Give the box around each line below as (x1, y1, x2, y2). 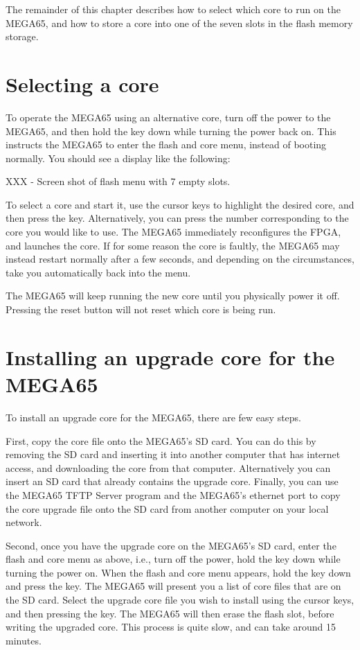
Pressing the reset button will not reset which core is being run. (6, 302, 276, 317)
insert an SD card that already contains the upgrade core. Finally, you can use (6, 474, 339, 489)
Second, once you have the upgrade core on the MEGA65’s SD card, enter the (6, 538, 336, 552)
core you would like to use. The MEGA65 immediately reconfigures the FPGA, (6, 225, 341, 239)
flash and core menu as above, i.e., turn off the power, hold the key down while (6, 552, 341, 566)
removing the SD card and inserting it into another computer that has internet (6, 447, 341, 462)
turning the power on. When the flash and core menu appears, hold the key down (6, 565, 351, 579)
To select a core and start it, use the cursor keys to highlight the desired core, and (6, 197, 354, 211)
